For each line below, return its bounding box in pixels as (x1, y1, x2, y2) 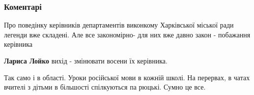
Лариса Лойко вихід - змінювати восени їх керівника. (4, 56, 168, 65)
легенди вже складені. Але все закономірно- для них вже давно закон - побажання (4, 29, 251, 39)
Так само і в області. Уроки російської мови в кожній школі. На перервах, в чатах (4, 72, 250, 82)
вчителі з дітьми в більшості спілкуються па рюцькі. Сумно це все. (4, 82, 206, 92)
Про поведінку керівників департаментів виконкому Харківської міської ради (4, 20, 234, 30)
